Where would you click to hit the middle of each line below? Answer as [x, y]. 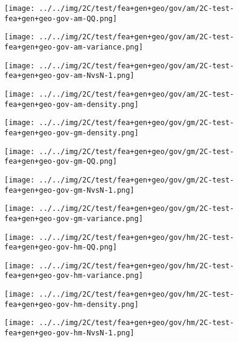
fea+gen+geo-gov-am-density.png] [71, 104]
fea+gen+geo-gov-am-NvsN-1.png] [69, 76]
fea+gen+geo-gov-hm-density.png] [71, 304]
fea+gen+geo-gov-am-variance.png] [74, 47]
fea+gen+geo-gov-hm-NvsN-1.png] [69, 333]
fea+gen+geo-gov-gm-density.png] [71, 133]
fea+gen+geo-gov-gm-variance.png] [74, 218]
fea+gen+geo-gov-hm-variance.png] [74, 276]
